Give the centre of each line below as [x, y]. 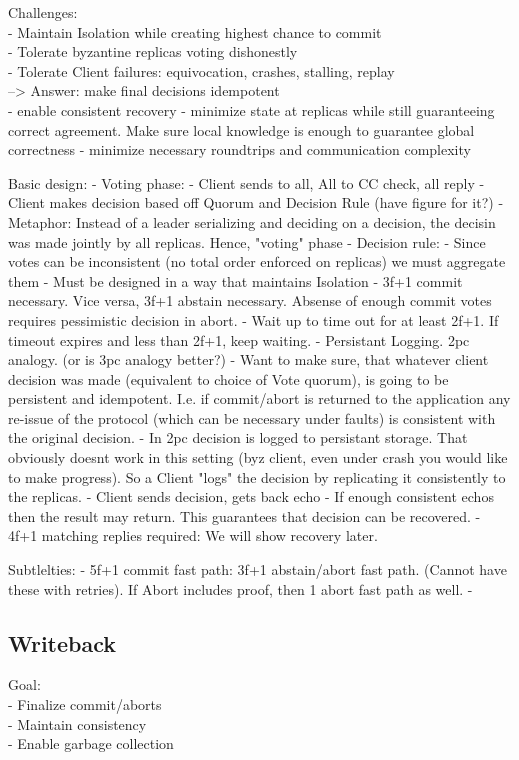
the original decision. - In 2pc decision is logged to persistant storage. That [238, 437]
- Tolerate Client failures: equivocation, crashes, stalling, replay [201, 70]
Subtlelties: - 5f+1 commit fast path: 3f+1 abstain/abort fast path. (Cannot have [257, 569]
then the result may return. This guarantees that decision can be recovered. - [244, 515]
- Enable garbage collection [91, 743]
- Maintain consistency [77, 723]
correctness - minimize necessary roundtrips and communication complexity [239, 149]
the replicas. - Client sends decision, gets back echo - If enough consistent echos [251, 496]
